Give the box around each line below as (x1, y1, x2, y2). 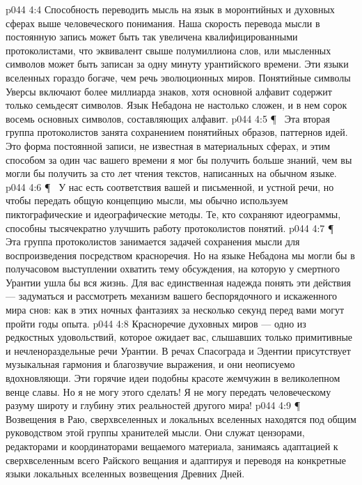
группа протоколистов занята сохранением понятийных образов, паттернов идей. (6, 125, 348, 139)
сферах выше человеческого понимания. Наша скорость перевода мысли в (6, 15, 320, 30)
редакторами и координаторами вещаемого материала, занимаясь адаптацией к (6, 439, 338, 453)
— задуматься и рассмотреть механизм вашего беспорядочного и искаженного (6, 288, 338, 303)
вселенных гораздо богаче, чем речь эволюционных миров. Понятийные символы (6, 70, 351, 84)
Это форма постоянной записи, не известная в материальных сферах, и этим (6, 138, 331, 153)
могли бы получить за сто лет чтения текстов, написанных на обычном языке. (6, 166, 337, 180)
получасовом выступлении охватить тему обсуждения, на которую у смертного (6, 261, 340, 276)
